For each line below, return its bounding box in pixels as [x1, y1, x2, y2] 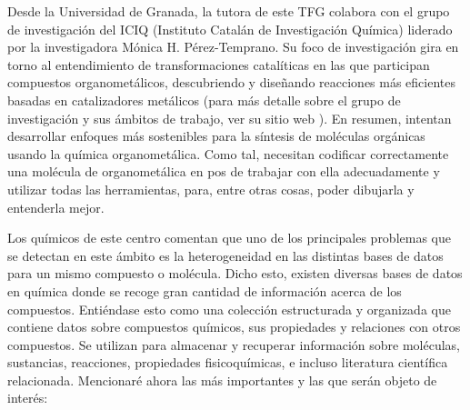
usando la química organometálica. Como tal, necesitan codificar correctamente [7, 144, 449, 163]
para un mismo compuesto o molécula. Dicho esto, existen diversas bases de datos [7, 264, 463, 283]
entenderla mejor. [7, 197, 105, 216]
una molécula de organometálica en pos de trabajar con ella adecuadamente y [7, 162, 440, 181]
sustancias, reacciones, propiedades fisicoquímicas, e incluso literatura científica [7, 353, 448, 372]
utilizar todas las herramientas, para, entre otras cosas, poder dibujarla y [7, 179, 415, 198]
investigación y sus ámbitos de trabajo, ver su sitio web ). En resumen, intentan [7, 108, 452, 127]
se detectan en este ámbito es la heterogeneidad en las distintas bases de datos [7, 245, 444, 265]
